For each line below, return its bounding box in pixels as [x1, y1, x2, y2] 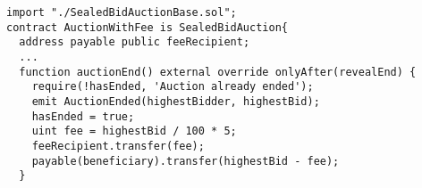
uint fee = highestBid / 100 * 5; [31, 125, 237, 138]
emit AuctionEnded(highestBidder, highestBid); [31, 94, 320, 108]
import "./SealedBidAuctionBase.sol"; [6, 6, 237, 19]
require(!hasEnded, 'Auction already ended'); [31, 80, 314, 94]
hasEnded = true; [31, 110, 135, 123]
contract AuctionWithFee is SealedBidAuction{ [6, 20, 288, 34]
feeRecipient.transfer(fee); [31, 139, 205, 152]
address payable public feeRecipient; [19, 36, 250, 49]
